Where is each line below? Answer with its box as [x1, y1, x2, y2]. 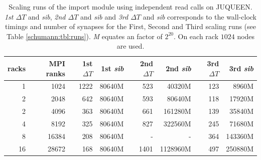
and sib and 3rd [80, 11, 128, 22]
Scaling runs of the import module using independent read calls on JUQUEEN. [9, 2, 252, 12]
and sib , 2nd [28, 11, 66, 22]
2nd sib [166, 63, 191, 73]
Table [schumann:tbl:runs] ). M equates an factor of [6, 31, 163, 41]
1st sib [101, 63, 124, 73]
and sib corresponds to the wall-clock [143, 11, 257, 22]
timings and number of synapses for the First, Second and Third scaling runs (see [5, 21, 256, 32]
